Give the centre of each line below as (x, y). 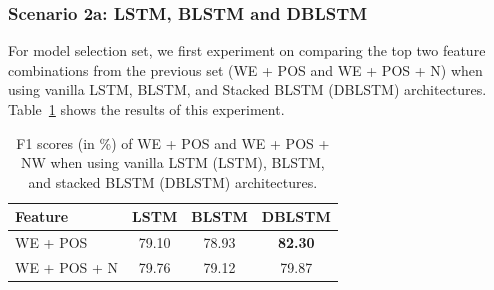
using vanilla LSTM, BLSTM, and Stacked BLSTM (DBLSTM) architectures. (247, 89)
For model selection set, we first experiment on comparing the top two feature (247, 50)
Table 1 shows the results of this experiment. (146, 109)
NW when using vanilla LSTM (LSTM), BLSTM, (172, 162)
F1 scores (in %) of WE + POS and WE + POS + (173, 142)
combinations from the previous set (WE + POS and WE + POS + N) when (245, 69)
